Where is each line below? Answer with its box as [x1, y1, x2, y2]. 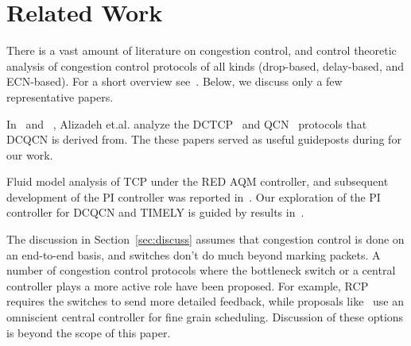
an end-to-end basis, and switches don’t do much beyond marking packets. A [6, 246, 381, 263]
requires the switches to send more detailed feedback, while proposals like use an [6, 293, 404, 309]
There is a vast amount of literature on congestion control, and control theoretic [6, 42, 397, 59]
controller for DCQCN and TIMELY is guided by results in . [6, 204, 304, 221]
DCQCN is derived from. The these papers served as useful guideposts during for [6, 131, 401, 148]
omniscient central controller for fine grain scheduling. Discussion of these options [6, 309, 404, 325]
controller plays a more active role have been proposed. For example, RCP [6, 277, 369, 294]
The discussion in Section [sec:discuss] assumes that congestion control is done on [6, 231, 405, 248]
